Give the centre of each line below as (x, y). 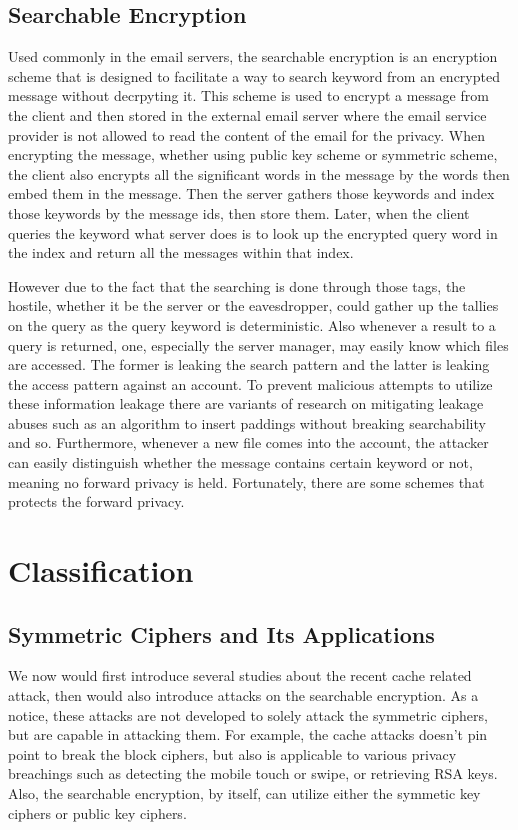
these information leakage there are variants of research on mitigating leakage (246, 403)
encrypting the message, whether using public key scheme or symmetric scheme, (253, 154)
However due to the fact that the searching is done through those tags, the (237, 285)
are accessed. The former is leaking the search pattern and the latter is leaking (249, 364)
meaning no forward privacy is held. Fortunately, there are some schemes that (246, 481)
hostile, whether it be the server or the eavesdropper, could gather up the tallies (253, 305)
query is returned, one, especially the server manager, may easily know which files (258, 344)
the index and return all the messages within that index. (181, 252)
